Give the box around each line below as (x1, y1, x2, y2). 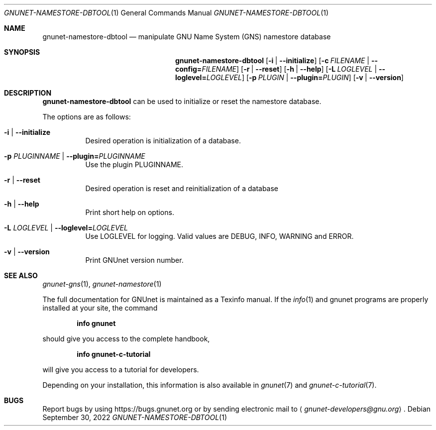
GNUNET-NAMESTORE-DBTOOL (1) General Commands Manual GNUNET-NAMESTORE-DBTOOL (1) (4, 8, 329, 17)
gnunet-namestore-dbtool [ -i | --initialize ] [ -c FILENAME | (175, 56, 369, 65)
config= (175, 65, 202, 73)
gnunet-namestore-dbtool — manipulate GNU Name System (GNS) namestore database (42, 32, 331, 41)
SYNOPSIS (4, 48, 40, 56)
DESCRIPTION (4, 89, 52, 97)
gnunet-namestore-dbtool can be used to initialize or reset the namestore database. (42, 97, 322, 106)
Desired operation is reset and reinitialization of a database (85, 184, 279, 193)
